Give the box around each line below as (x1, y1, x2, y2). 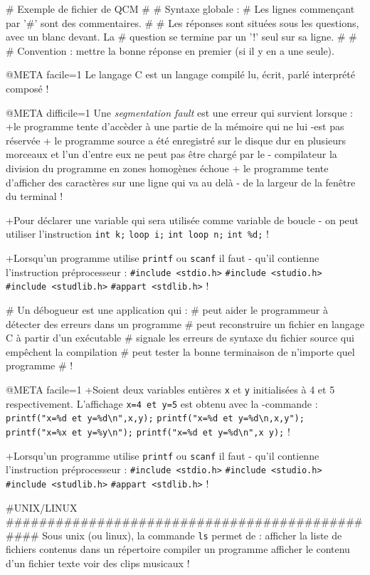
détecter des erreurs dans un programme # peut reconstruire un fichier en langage (6, 316, 364, 331)
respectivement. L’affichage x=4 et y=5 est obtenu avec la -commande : (6, 396, 318, 411)
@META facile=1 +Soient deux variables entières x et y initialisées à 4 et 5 (6, 381, 335, 396)
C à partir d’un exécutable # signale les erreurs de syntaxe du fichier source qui (6, 330, 354, 345)
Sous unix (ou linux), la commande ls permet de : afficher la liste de (42, 527, 342, 542)
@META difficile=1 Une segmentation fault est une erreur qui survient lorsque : (6, 105, 353, 120)
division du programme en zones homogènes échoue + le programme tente (6, 160, 329, 175)
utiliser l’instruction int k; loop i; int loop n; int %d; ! (6, 226, 270, 241)
